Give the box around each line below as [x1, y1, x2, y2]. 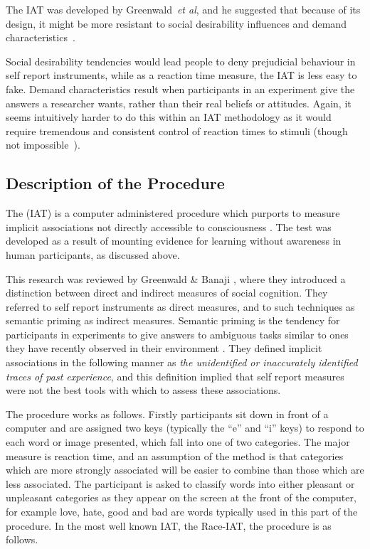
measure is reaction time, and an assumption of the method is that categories [6, 448, 344, 463]
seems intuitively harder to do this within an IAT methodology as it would [6, 110, 332, 124]
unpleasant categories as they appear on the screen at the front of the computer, [6, 490, 356, 505]
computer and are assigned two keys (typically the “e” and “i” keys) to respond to [6, 420, 364, 435]
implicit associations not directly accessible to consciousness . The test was [6, 219, 332, 234]
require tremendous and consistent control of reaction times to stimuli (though [6, 123, 348, 138]
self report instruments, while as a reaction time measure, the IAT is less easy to [6, 68, 357, 82]
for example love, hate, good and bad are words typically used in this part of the [6, 504, 358, 519]
